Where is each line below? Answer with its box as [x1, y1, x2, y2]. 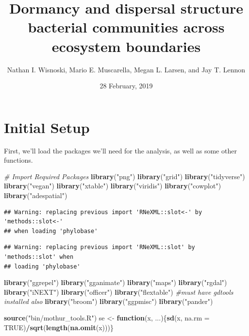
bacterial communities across [28, 17, 225, 37]
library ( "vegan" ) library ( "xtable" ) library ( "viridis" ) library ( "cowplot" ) [4, 181, 221, 191]
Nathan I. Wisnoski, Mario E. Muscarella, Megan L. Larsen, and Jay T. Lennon [7, 64, 246, 74]
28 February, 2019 [100, 81, 153, 91]
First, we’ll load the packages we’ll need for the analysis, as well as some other [4, 145, 237, 155]
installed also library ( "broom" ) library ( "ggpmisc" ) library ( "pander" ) [4, 296, 213, 306]
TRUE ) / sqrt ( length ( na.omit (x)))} [4, 322, 114, 332]
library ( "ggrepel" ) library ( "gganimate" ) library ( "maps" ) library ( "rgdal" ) [4, 277, 227, 287]
